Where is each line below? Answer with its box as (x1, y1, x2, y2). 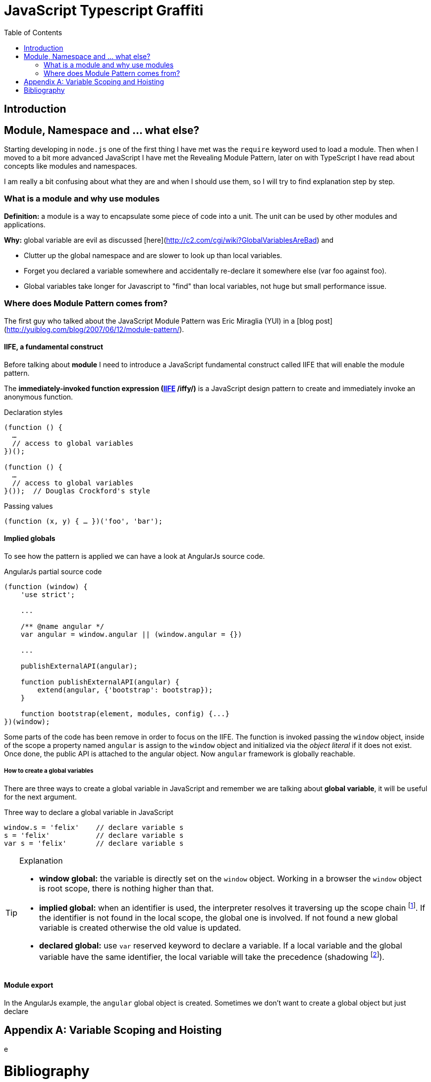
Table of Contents (4, 28, 62, 37)
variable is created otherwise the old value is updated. (39, 923, 241, 933)
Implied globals (4, 534, 55, 543)
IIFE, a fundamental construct (4, 342, 104, 351)
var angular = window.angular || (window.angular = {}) (20, 630, 242, 638)
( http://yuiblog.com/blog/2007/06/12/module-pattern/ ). (4, 325, 184, 334)
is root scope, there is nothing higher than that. (39, 883, 214, 893)
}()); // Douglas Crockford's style (4, 486, 151, 495)
